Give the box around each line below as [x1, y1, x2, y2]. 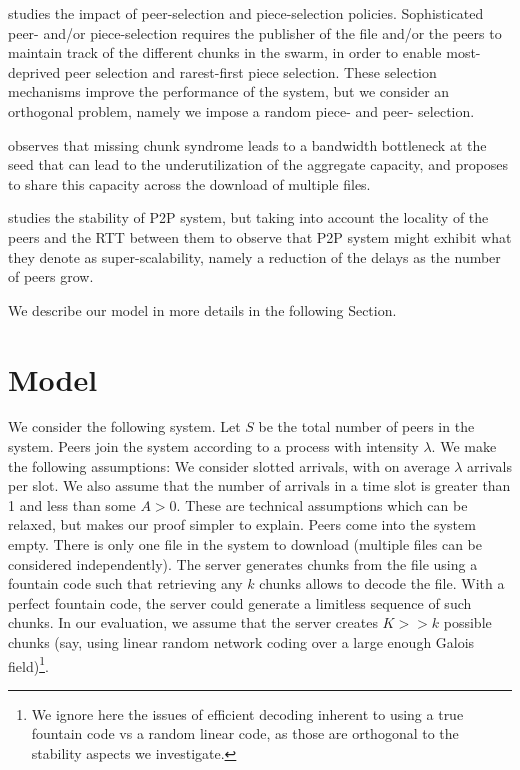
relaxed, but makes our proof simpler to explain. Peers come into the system [8, 514, 476, 535]
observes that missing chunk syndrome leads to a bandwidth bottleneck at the [8, 134, 487, 155]
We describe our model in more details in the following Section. [8, 299, 397, 320]
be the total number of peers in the [258, 416, 475, 437]
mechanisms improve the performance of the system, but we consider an [8, 81, 450, 102]
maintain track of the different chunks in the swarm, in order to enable [8, 42, 442, 63]
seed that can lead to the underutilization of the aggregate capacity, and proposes [8, 154, 509, 175]
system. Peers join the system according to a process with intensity [8, 436, 419, 457]
